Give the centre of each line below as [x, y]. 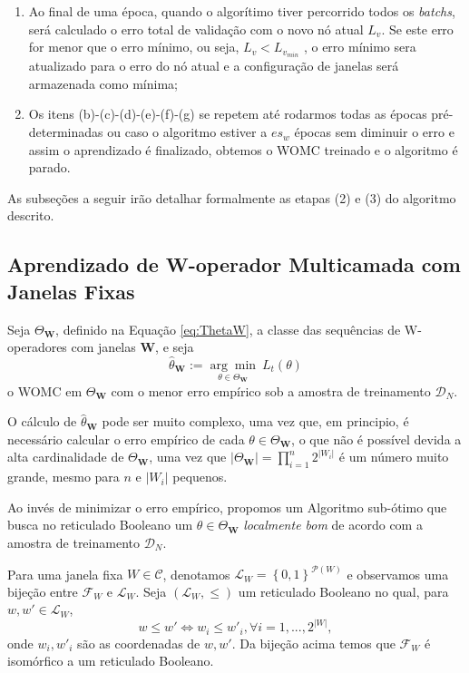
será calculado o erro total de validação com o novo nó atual [196, 29]
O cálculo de [42, 421]
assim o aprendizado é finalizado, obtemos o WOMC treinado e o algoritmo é [243, 149]
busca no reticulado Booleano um [100, 525]
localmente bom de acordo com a [333, 525]
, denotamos [196, 574]
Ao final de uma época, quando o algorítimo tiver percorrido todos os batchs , [242, 11]
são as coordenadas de [139, 643]
